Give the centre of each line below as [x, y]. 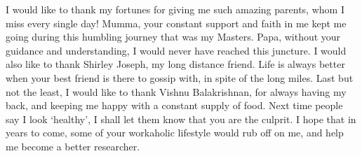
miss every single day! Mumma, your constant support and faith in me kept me [176, 23]
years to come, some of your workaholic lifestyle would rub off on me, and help [175, 133]
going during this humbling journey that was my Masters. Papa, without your [173, 37]
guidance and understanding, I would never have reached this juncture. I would [176, 50]
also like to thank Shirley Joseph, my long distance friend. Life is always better [175, 64]
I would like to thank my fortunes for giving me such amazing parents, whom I [175, 9]
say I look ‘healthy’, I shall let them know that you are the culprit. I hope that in [181, 119]
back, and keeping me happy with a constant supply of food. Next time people [174, 105]
